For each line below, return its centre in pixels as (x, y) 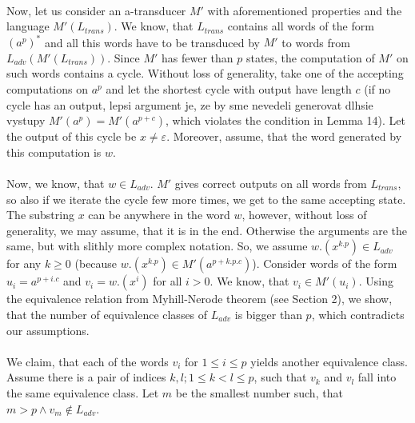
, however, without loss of (304, 215)
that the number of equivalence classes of (107, 314)
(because (96, 263)
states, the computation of (310, 57)
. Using (376, 281)
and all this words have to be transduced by (152, 42)
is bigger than (268, 314)
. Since (124, 57)
